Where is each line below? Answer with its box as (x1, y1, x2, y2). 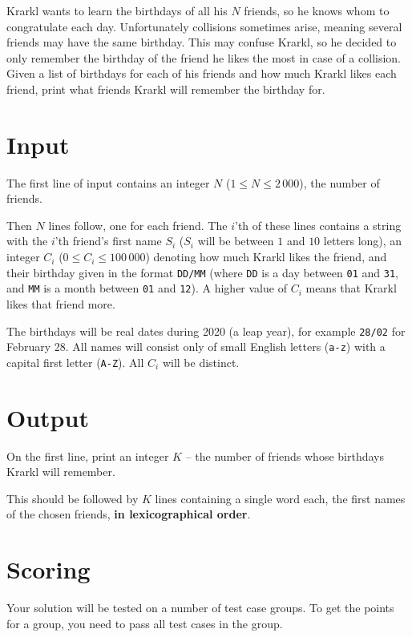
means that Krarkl (305, 280, 397, 296)
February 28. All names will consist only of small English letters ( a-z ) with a (6, 338, 386, 355)
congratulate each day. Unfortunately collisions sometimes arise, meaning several (6, 18, 402, 34)
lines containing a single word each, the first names (155, 490, 406, 506)
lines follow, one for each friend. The (48, 216, 228, 233)
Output (6, 401, 89, 433)
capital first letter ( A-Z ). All (6, 353, 144, 370)
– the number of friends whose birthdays (185, 447, 384, 464)
